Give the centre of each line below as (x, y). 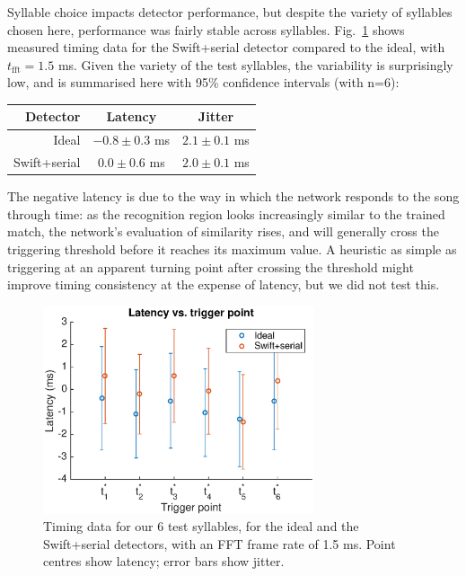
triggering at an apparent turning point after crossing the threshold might (211, 266)
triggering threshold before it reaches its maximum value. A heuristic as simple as (232, 249)
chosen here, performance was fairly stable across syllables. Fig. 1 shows (206, 29)
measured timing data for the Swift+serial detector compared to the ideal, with (226, 47)
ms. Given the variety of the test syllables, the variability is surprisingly (255, 64)
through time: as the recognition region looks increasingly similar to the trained (226, 213)
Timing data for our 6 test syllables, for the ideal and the (201, 526)
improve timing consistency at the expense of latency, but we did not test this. (224, 284)
